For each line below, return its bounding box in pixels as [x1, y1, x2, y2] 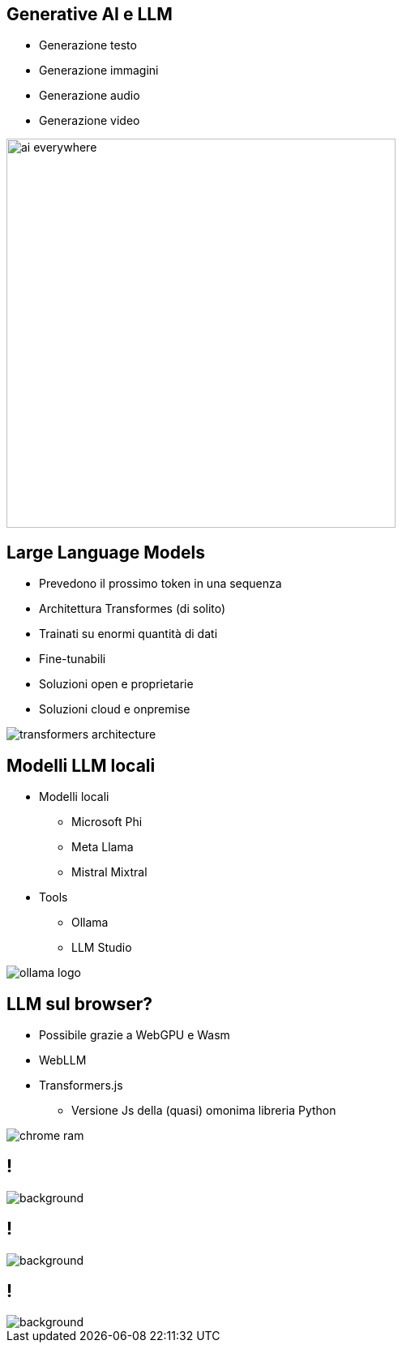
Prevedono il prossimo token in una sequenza [39, 576, 282, 591]
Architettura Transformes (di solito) [39, 602, 226, 616]
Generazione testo [39, 38, 137, 53]
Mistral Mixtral [71, 865, 148, 880]
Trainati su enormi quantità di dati [39, 627, 218, 641]
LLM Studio [71, 940, 132, 955]
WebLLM [39, 1052, 87, 1067]
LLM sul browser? [6, 993, 153, 1014]
